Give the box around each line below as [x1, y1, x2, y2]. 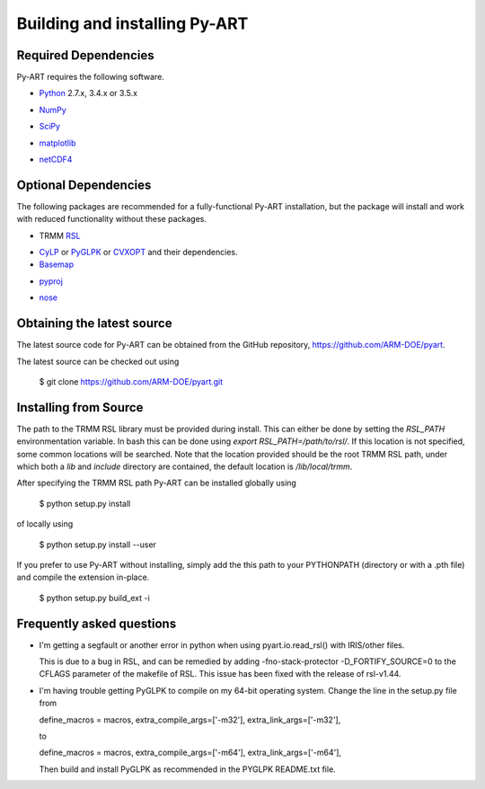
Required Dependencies [16, 48, 154, 63]
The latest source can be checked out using [16, 356, 180, 367]
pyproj [39, 275, 63, 287]
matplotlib [39, 137, 76, 148]
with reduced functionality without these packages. [16, 214, 207, 225]
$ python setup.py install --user [39, 539, 157, 550]
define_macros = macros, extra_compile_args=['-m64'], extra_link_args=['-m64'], [39, 747, 341, 758]
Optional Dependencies [16, 177, 152, 192]
